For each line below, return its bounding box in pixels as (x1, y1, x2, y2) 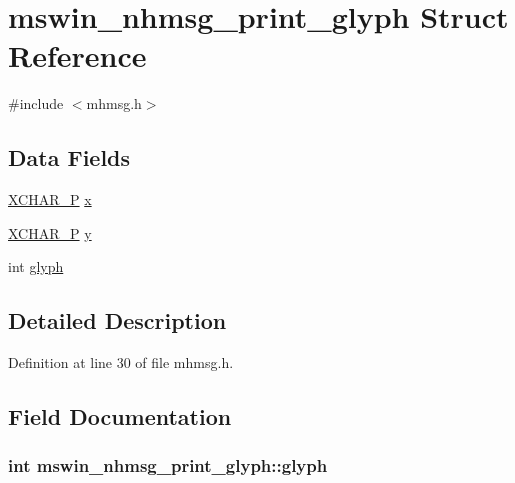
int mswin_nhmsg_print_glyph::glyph (8, 453, 328, 478)
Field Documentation (8, 401, 232, 432)
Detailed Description (8, 305, 227, 336)
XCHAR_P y (8, 222, 92, 243)
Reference (8, 35, 147, 76)
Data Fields (8, 142, 131, 173)
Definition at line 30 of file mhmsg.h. (8, 352, 234, 373)
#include (8, 93, 64, 114)
